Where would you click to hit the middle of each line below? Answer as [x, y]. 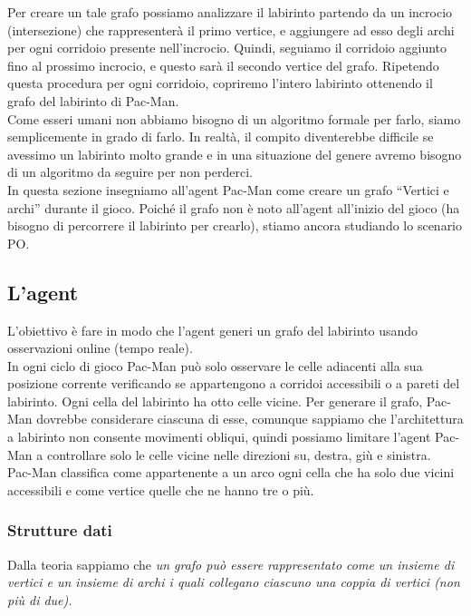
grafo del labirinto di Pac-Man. [93, 100]
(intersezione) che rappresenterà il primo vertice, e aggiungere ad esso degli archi [231, 29]
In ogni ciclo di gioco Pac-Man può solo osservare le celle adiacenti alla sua [215, 365]
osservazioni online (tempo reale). [100, 348]
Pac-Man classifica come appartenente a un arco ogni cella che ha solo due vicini [231, 472]
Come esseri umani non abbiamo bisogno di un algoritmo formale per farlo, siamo [234, 118]
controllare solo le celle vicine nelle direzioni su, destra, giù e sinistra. [239, 454]
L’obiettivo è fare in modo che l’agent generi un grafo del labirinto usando [213, 330]
